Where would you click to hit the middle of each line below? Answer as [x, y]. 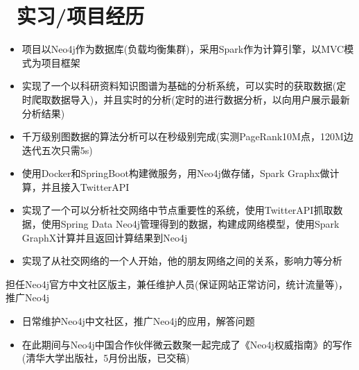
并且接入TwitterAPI [85, 186]
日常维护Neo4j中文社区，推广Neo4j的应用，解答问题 [138, 321]
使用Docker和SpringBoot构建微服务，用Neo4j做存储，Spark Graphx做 [176, 173]
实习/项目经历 [81, 16]
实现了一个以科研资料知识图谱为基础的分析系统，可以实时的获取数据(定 [184, 86]
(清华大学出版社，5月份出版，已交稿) [106, 358]
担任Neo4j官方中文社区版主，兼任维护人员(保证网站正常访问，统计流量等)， [177, 284]
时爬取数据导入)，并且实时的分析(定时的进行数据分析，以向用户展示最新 [186, 99]
